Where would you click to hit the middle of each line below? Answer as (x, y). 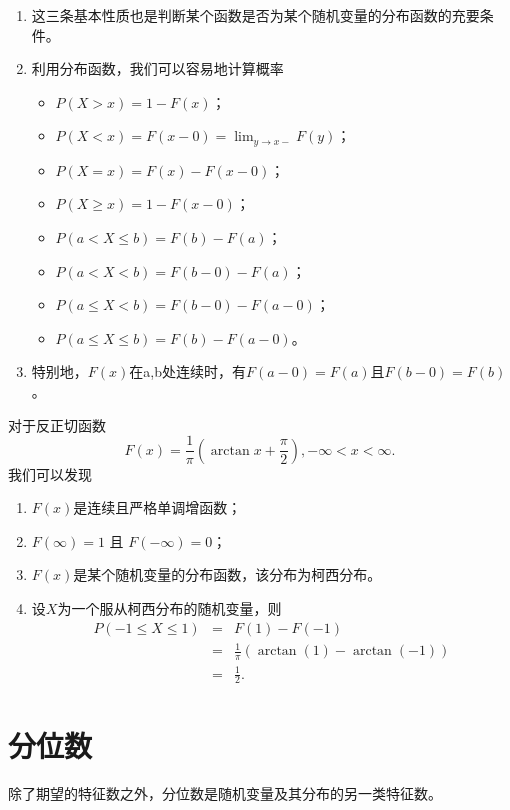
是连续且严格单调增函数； (157, 507)
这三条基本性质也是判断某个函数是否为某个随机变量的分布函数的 (241, 15)
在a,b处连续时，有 (187, 371)
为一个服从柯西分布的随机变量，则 (169, 608)
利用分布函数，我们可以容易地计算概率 (157, 68)
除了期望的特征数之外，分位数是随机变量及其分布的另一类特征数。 (225, 792)
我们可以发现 (50, 473)
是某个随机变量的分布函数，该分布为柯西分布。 (227, 574)
